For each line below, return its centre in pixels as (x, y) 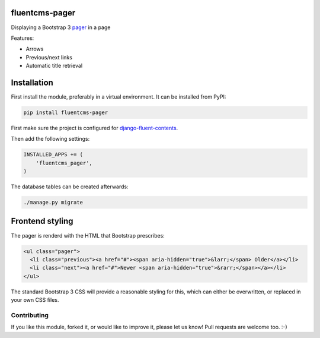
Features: (23, 38)
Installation (32, 82)
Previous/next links (49, 57)
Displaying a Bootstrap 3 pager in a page (61, 27)
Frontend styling (42, 221)
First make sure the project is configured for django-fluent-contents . (95, 128)
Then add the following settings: (50, 139)
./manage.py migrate (53, 203)
